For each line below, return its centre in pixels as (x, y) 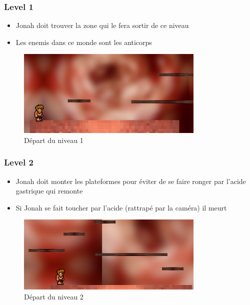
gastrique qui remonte (49, 191)
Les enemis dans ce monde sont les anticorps (84, 42)
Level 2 (19, 162)
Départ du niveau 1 (54, 140)
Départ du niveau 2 (54, 296)
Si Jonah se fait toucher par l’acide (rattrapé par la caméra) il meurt (121, 207)
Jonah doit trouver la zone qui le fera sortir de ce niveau (102, 25)
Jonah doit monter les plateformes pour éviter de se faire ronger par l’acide (131, 181)
